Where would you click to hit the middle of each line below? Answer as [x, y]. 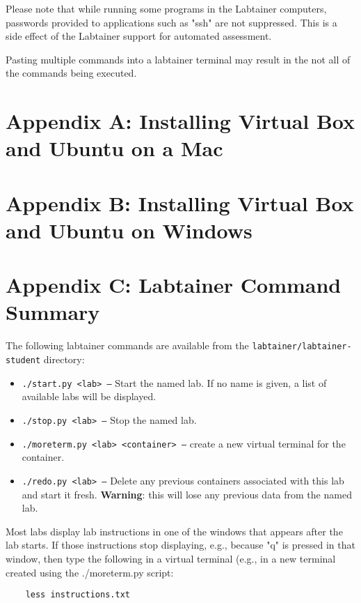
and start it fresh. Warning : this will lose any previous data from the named [187, 494]
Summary [53, 312]
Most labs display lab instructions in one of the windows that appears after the [174, 531]
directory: [64, 359]
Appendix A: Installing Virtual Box [180, 121]
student [23, 361]
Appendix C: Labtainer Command [174, 285]
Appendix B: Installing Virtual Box [180, 203]
